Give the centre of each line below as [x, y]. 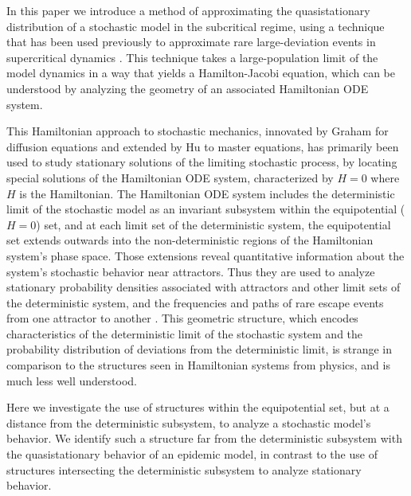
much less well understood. [72, 380]
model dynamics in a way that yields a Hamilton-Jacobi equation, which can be [201, 73]
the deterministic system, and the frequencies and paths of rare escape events [195, 302]
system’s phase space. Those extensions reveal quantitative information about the [205, 255]
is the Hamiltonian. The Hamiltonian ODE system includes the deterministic [207, 193]
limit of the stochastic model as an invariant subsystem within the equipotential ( [206, 209]
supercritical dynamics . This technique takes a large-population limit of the [192, 57]
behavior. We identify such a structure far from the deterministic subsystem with [204, 438]
